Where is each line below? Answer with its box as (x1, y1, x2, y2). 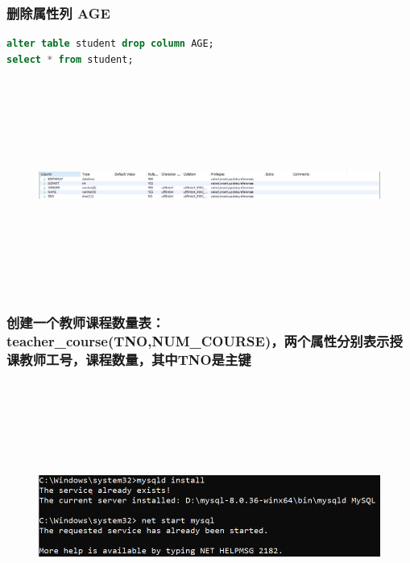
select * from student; (6, 53, 134, 65)
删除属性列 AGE (6, 2, 110, 23)
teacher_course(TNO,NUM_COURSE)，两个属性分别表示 (6, 331, 390, 351)
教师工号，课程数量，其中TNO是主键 (19, 350, 251, 370)
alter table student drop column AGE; (6, 38, 214, 50)
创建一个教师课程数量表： (6, 313, 165, 333)
